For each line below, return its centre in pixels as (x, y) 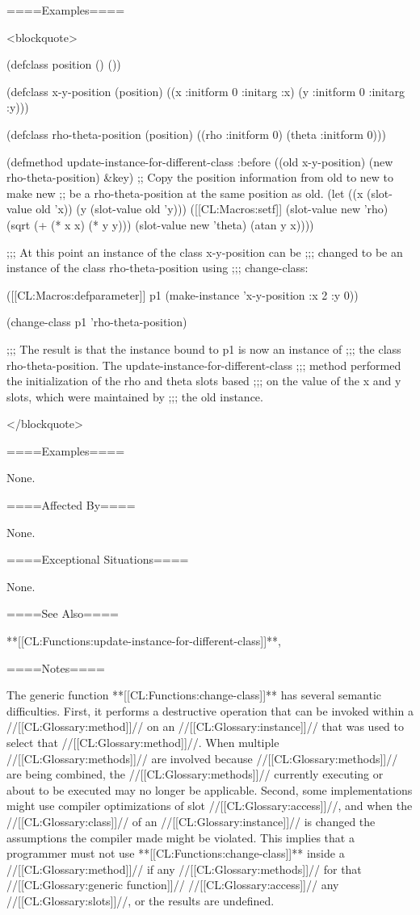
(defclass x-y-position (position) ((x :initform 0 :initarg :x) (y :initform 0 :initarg (206, 91)
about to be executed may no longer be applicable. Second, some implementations (210, 789)
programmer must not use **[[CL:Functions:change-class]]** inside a (176, 853)
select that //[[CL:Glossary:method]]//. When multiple (143, 742)
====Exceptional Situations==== (98, 559)
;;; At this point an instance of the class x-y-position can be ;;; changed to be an (205, 252)
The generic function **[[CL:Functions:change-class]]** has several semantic (194, 695)
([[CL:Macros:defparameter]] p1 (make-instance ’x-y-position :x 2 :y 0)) (183, 294)
